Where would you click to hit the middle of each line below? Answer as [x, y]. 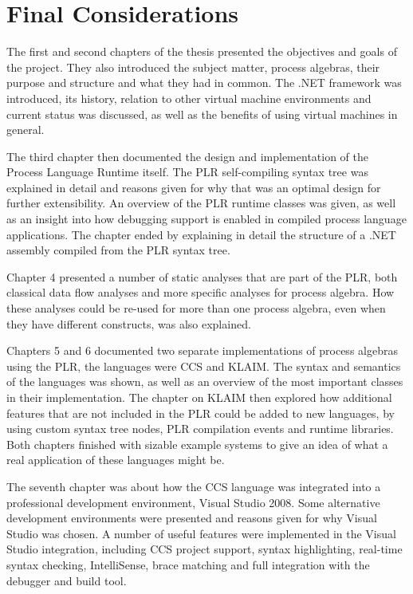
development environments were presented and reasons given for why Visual [192, 518]
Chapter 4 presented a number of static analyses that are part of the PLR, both [202, 276]
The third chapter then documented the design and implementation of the [188, 156]
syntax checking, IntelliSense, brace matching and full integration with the [188, 564]
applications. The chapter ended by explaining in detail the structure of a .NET [201, 234]
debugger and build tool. [67, 580]
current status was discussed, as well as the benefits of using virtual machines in [202, 114]
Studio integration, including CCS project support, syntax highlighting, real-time [205, 549]
